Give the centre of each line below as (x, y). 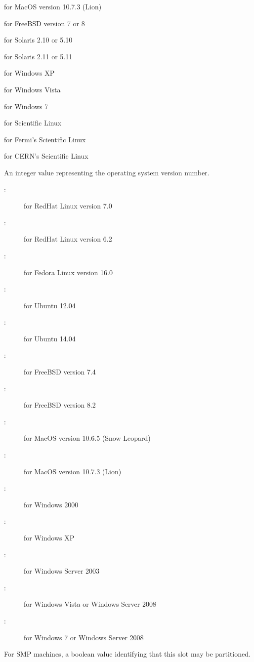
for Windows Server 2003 (62, 571)
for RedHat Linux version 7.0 (68, 206)
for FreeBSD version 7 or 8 (44, 23)
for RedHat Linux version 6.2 (68, 239)
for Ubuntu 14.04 (50, 338)
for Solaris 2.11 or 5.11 (38, 56)
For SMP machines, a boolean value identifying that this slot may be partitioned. (127, 654)
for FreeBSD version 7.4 (60, 372)
